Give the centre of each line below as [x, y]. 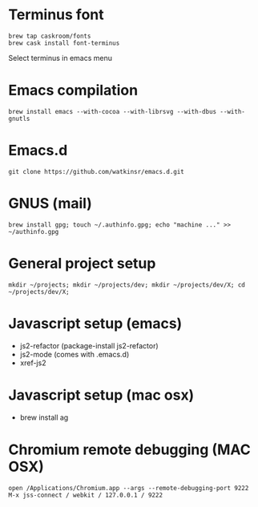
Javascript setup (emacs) [95, 323]
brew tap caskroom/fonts [50, 36]
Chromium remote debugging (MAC [129, 449]
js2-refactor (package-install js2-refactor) [89, 345]
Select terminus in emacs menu [60, 58]
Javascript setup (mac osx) [101, 395]
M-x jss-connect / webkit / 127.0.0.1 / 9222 [85, 495]
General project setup [82, 263]
